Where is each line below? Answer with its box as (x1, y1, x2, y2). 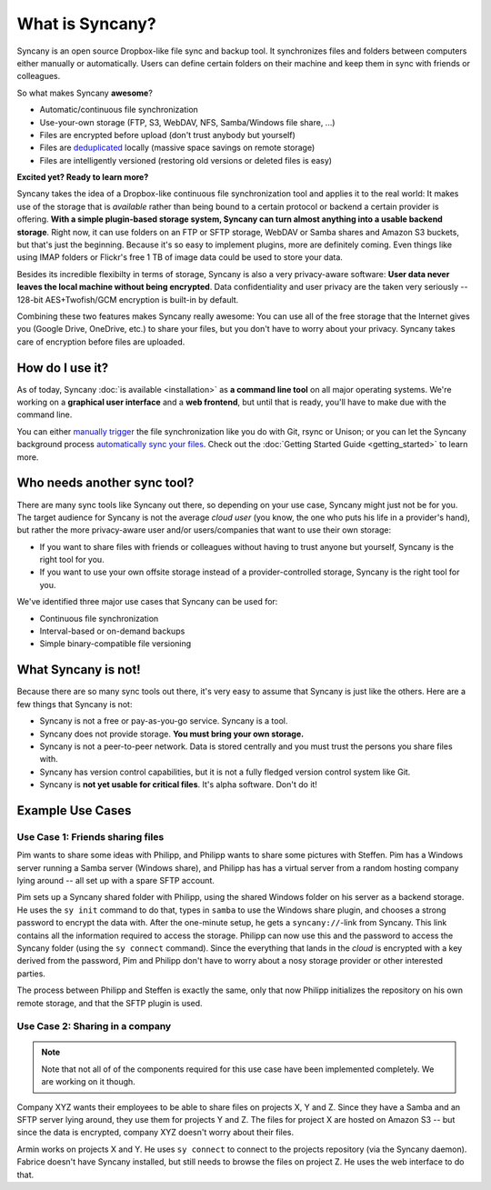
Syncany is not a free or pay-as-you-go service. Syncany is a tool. (39, 715, 288, 726)
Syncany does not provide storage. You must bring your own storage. (39, 728, 305, 739)
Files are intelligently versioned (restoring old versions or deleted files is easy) (39, 155, 332, 165)
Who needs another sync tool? (16, 475, 195, 491)
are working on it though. (41, 1076, 135, 1087)
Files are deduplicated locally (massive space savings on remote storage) (39, 142, 316, 154)
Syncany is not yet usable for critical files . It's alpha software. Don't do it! (39, 779, 318, 790)
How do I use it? (16, 360, 109, 375)
